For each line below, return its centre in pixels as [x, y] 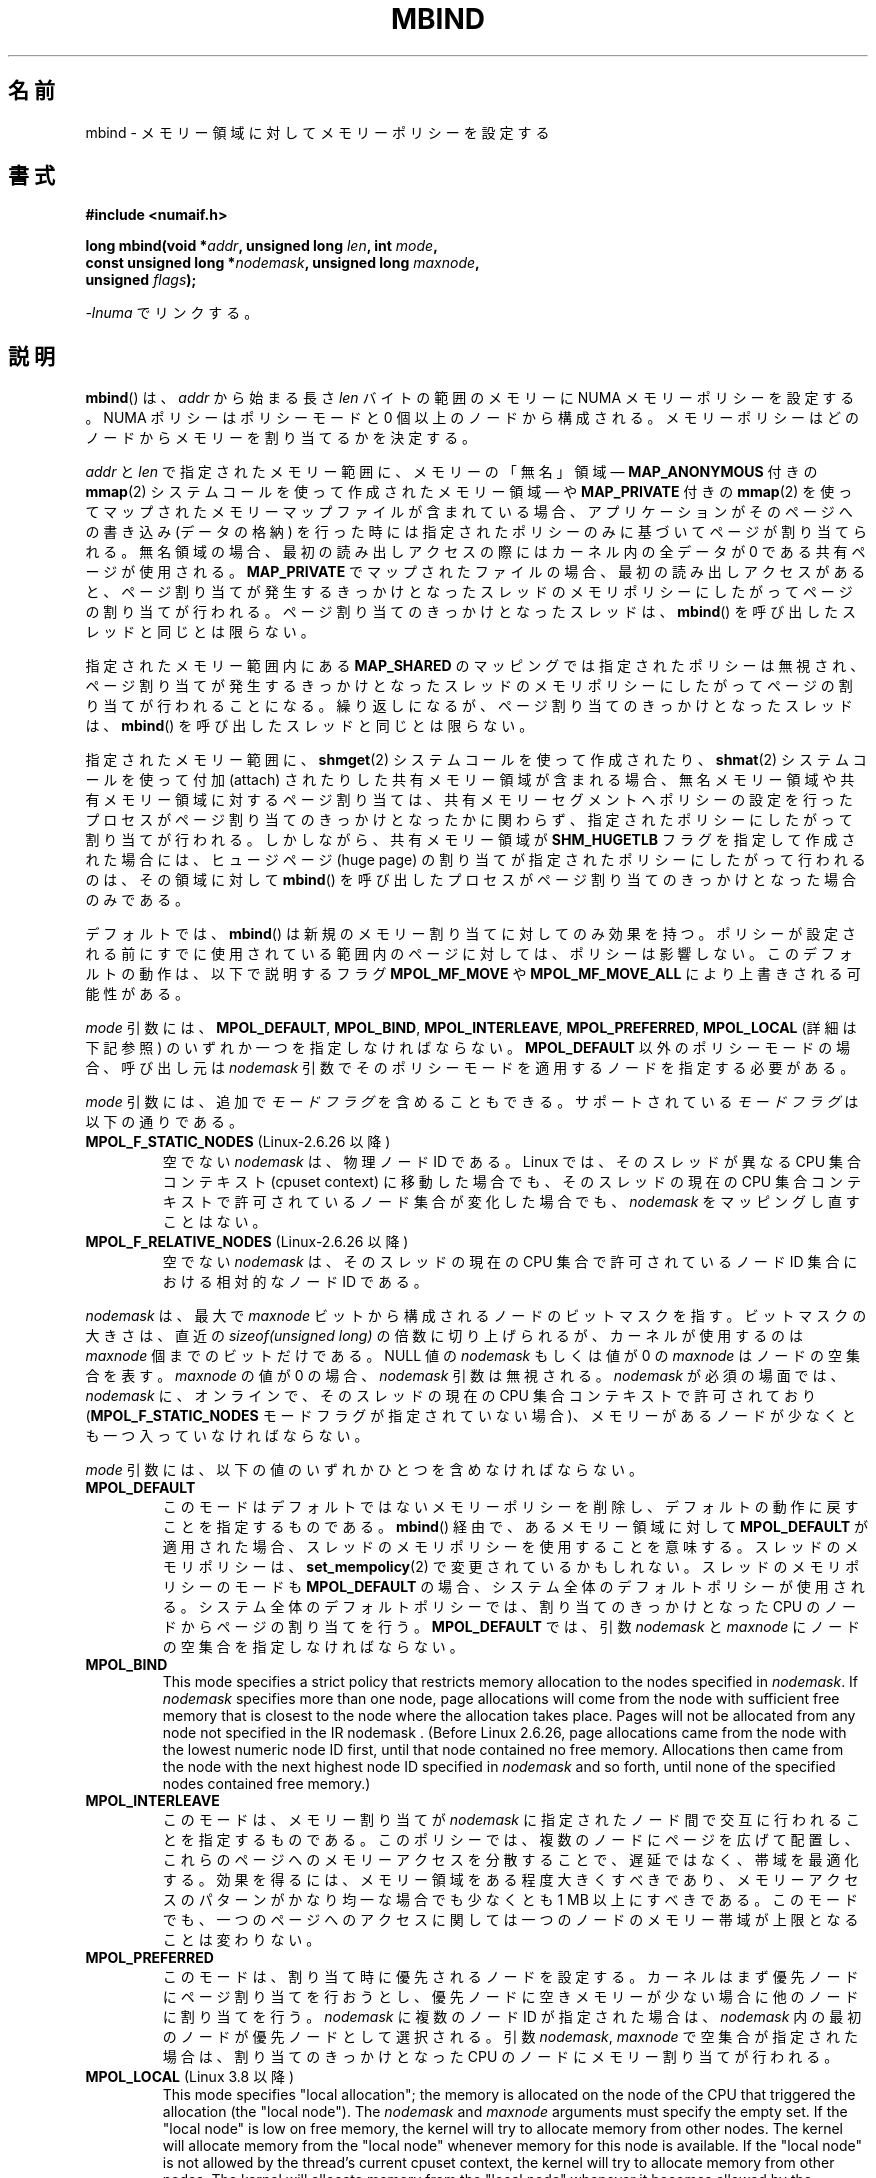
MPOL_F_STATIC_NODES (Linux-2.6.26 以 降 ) [238, 1142]
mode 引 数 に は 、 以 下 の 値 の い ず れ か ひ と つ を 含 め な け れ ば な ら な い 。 [364, 1470]
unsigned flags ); [141, 280]
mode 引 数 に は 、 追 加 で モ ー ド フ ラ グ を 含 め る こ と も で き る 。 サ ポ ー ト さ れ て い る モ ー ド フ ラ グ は [472, 1102]
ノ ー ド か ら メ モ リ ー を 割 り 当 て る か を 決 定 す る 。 [281, 438]
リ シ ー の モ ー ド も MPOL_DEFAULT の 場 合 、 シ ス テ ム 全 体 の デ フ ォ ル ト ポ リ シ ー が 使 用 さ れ [513, 1587]
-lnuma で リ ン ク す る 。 [172, 313]
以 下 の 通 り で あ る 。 [164, 1122]
